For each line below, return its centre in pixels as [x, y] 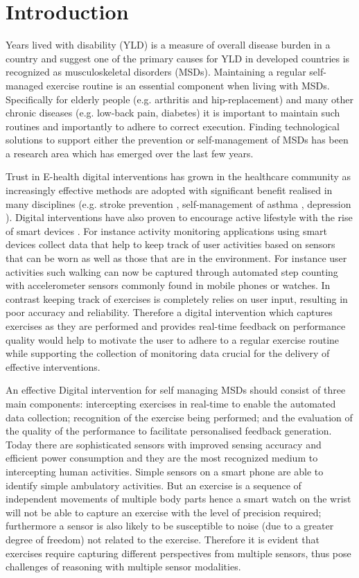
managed [25, 85]
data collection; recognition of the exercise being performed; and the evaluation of [179, 417]
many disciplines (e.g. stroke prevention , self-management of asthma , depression [178, 203]
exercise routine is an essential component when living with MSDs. [188, 85]
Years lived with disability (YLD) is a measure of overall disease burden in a [168, 45]
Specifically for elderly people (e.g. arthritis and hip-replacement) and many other [180, 99]
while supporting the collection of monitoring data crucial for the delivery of [168, 353]
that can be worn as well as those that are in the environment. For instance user [176, 258]
